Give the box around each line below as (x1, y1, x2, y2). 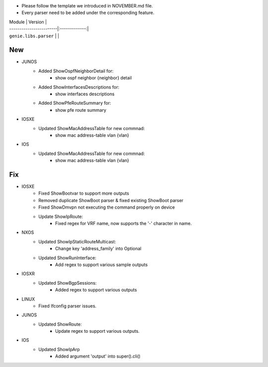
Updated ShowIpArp (38, 346, 80, 352)
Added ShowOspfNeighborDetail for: (38, 68, 114, 74)
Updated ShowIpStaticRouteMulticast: (38, 238, 116, 244)
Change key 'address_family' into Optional (55, 246, 141, 252)
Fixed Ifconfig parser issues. (38, 303, 97, 309)
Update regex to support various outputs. (55, 328, 140, 334)
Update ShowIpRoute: (38, 214, 83, 220)
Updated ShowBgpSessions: (38, 280, 97, 286)
